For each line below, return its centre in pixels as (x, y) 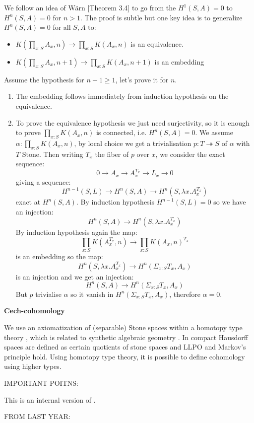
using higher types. (33, 366)
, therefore (185, 294)
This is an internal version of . (50, 399)
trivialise (48, 294)
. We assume (214, 132)
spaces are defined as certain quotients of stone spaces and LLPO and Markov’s (125, 347)
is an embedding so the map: (59, 256)
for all (62, 27)
